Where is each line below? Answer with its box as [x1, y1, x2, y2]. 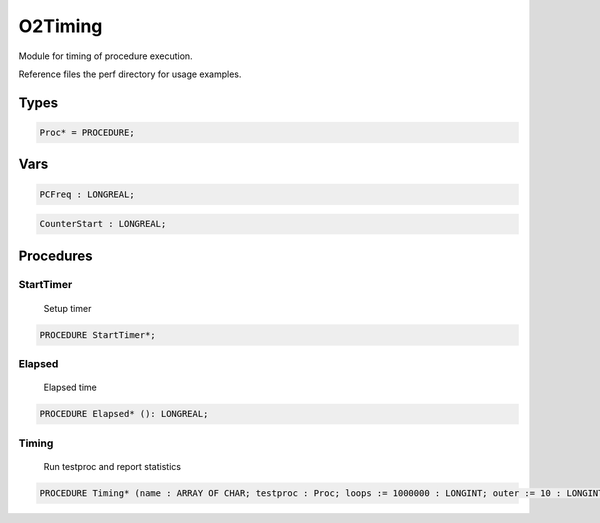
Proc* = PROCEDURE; [39, 126, 135, 138]
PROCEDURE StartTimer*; [39, 329, 157, 340]
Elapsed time [43, 381, 97, 394]
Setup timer [43, 302, 92, 314]
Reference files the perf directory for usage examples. [18, 68, 242, 80]
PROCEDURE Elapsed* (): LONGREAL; [39, 408, 209, 420]
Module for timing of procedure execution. [18, 50, 194, 62]
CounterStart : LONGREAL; [39, 218, 167, 230]
